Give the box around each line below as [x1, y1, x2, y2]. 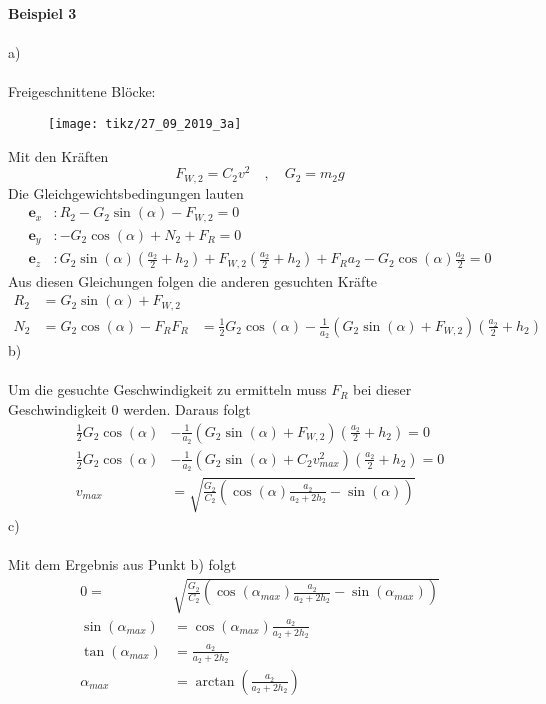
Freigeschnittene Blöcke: [8, 81, 156, 102]
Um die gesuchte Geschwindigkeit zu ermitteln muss [8, 379, 327, 400]
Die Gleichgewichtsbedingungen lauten [8, 182, 244, 203]
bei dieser [353, 379, 412, 400]
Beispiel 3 [8, 3, 77, 23]
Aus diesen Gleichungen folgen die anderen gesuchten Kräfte [8, 270, 378, 291]
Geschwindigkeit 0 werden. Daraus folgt [8, 398, 251, 419]
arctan [195, 674, 235, 689]
